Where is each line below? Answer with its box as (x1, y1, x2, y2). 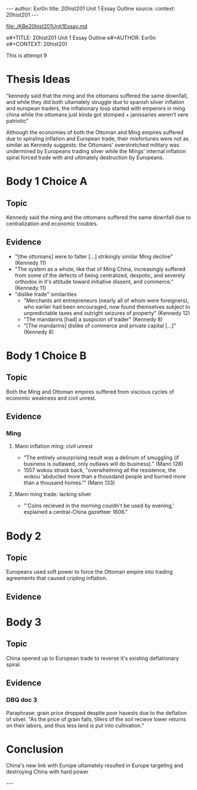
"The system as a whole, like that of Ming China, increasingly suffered (14, 266, 186, 273)
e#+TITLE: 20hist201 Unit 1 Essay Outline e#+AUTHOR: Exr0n (6, 34, 156, 41)
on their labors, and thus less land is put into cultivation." (6, 721, 144, 729)
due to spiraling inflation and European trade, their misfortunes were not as (6, 135, 189, 142)
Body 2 (6, 529, 41, 543)
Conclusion (6, 742, 64, 756)
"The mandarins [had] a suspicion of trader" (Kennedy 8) (23, 316, 163, 323)
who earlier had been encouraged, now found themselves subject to (23, 303, 190, 310)
